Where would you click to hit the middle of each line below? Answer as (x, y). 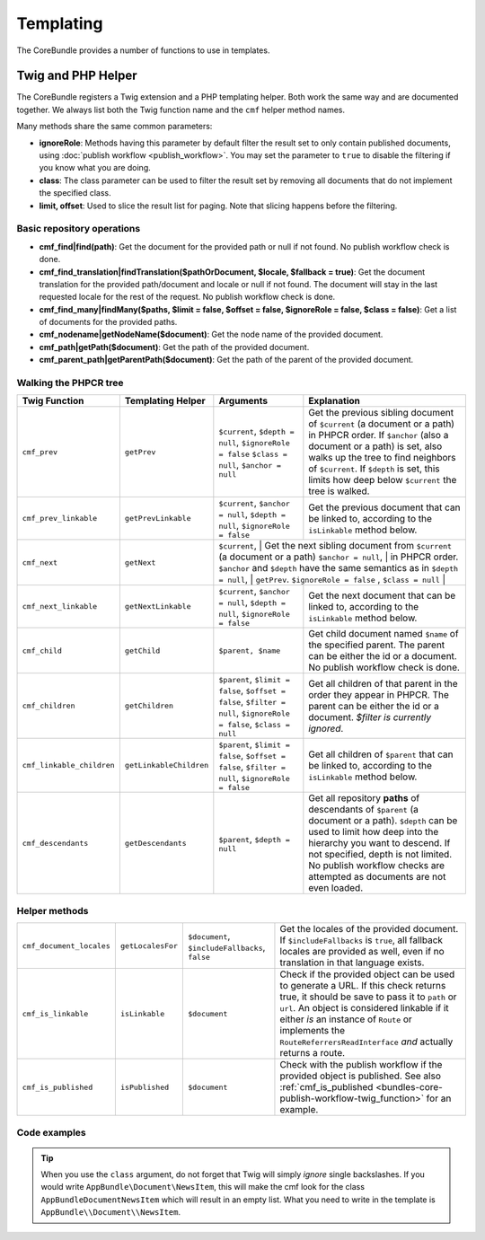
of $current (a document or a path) (382, 424)
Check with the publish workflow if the (361, 1065)
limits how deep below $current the (383, 480)
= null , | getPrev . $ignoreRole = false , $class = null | (332, 579)
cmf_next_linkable (60, 607)
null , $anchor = (250, 464)
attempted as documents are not (377, 877)
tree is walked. (339, 491)
